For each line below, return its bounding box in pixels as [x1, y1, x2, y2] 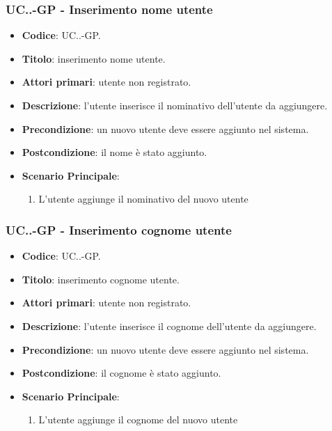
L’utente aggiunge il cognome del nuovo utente [38, 412, 238, 427]
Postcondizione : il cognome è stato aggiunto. [22, 366, 221, 380]
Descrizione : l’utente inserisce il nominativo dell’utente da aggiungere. [22, 98, 328, 112]
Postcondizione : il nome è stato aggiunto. [22, 145, 207, 159]
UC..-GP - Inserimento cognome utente [6, 221, 232, 238]
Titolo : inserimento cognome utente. [22, 272, 180, 286]
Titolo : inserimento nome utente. [22, 51, 166, 65]
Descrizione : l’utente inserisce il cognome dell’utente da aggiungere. [22, 318, 317, 333]
